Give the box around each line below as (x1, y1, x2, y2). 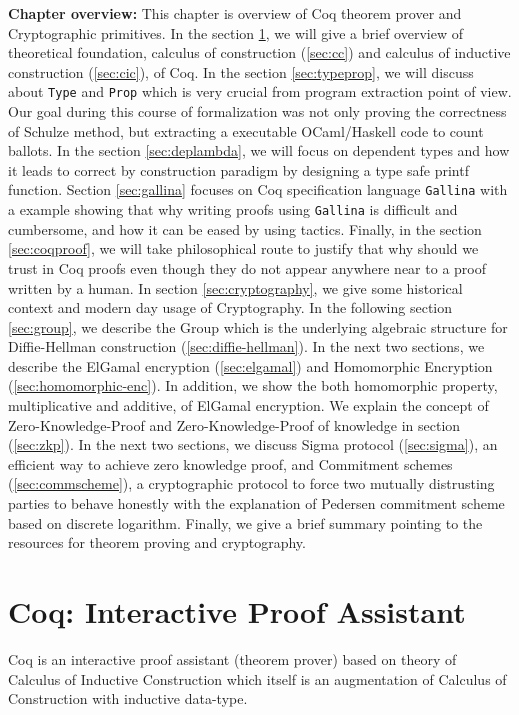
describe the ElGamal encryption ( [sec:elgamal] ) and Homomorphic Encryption (8, 355, 493, 376)
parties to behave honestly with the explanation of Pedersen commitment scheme (8, 493, 505, 514)
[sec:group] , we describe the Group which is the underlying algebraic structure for (8, 316, 508, 337)
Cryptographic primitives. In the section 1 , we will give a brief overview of (8, 22, 463, 43)
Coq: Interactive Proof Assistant (8, 591, 466, 631)
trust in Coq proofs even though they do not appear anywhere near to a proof (8, 257, 486, 278)
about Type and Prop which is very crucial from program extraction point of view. (8, 81, 512, 102)
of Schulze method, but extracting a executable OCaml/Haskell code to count (8, 120, 484, 141)
